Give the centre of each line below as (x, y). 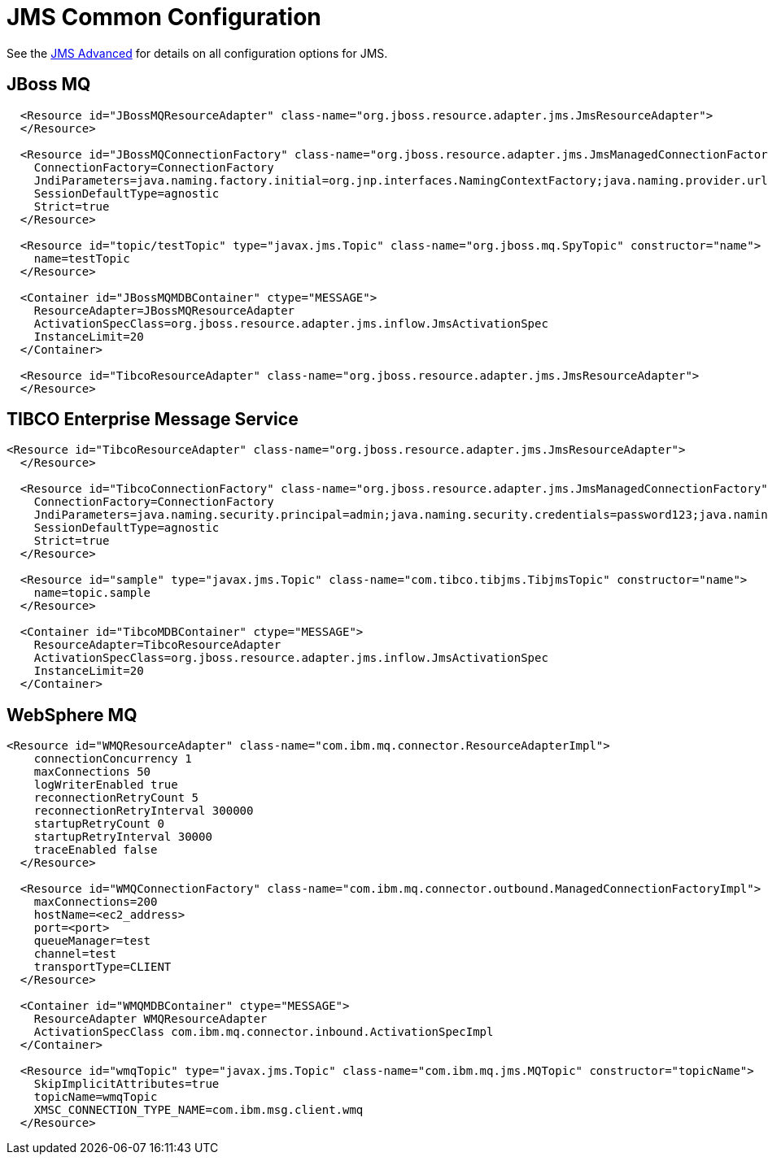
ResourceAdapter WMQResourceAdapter (151, 1019)
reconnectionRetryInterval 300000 (144, 811)
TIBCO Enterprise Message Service (153, 420)
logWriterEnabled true (106, 785)
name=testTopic (82, 258)
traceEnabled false (96, 850)
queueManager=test (92, 941)
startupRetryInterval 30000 (123, 837)
